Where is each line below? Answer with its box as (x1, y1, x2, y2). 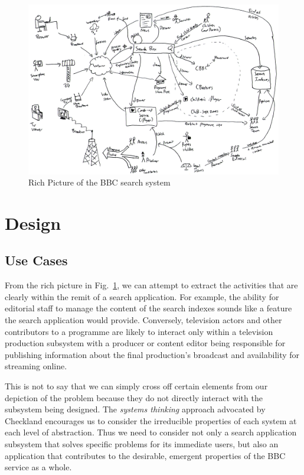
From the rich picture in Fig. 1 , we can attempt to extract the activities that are (5, 279, 298, 291)
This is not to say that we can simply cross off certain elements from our (5, 380, 268, 392)
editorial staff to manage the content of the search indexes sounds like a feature (5, 302, 292, 314)
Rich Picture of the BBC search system (28, 176, 171, 188)
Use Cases (5, 251, 68, 269)
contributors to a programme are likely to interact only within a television (5, 325, 273, 337)
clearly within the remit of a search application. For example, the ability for (5, 290, 279, 302)
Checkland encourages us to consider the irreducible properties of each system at (5, 414, 297, 427)
